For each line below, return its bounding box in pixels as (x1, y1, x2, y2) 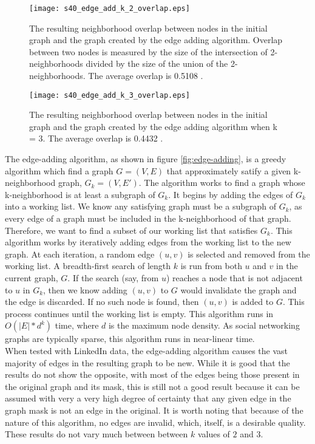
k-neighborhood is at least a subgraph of (5, 188, 155, 200)
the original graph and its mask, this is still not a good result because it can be (5, 380, 300, 392)
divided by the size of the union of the (86, 57, 228, 70)
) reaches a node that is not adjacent (166, 272, 303, 284)
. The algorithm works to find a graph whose (138, 176, 305, 189)
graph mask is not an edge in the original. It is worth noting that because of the (5, 403, 303, 416)
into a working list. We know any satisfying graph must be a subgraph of (5, 200, 276, 213)
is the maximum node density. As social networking (108, 319, 300, 332)
